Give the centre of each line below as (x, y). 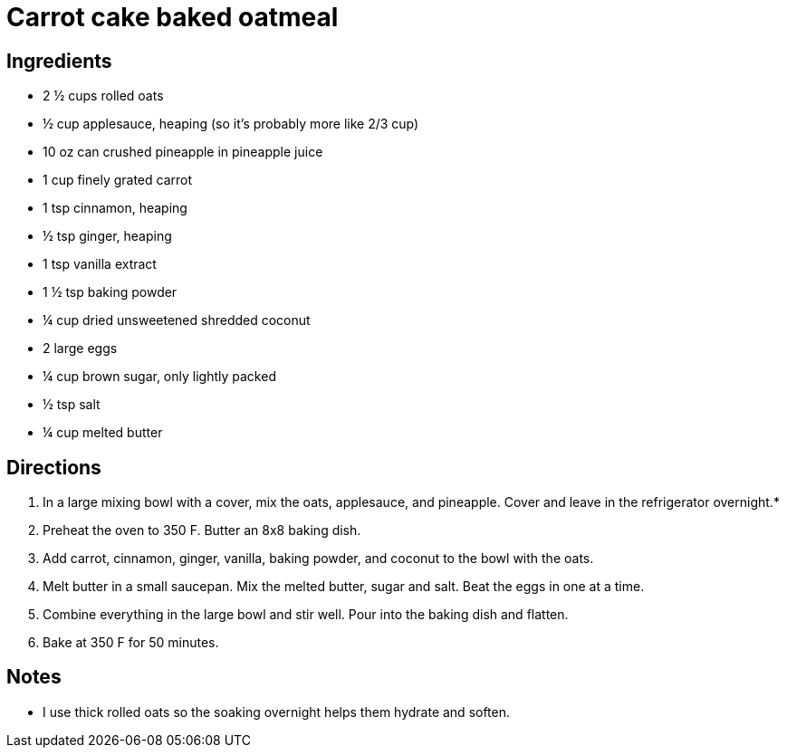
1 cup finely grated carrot (118, 180)
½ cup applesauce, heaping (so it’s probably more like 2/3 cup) (231, 124)
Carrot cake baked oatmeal (173, 17)
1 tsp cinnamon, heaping (115, 208)
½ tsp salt (72, 405)
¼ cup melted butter (103, 433)
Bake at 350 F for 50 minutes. (131, 643)
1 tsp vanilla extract (100, 264)
